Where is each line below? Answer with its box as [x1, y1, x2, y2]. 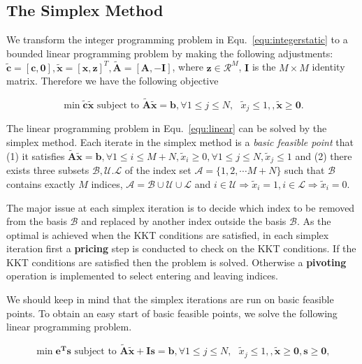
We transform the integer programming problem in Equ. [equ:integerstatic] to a [6, 32, 348, 47]
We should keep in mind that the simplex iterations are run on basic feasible [6, 292, 334, 307]
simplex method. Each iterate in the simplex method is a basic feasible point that [6, 135, 354, 150]
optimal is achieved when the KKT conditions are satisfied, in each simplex [6, 227, 329, 242]
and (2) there [295, 148, 352, 163]
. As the [296, 214, 331, 228]
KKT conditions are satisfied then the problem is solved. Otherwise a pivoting [6, 254, 347, 269]
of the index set [124, 163, 191, 177]
